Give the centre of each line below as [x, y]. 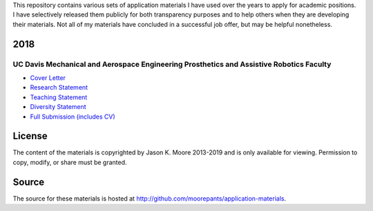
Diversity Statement [58, 107]
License [30, 136]
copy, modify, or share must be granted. [70, 162]
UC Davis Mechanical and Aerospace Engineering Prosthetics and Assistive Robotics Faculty [172, 64]
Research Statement [59, 88]
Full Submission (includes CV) [73, 117]
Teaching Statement [59, 97]
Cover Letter [48, 78]
